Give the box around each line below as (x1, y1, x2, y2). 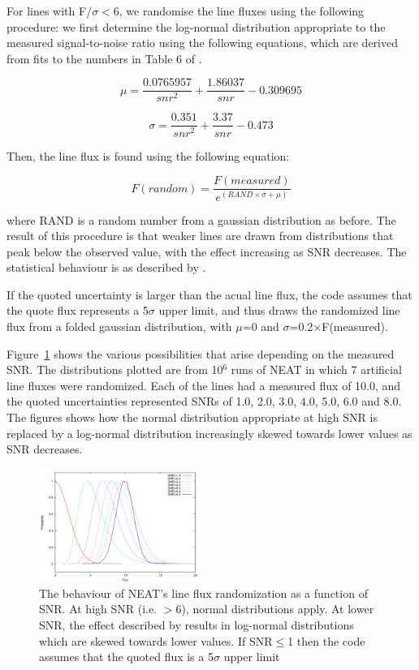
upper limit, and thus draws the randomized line (158, 302, 400, 319)
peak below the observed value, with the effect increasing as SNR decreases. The (6, 243, 407, 260)
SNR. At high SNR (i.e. (39, 600, 158, 617)
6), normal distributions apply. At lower (175, 600, 374, 617)
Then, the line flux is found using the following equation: (6, 147, 290, 164)
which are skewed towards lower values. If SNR (39, 632, 273, 649)
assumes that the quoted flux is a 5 (39, 648, 214, 665)
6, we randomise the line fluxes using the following (113, 2, 365, 19)
